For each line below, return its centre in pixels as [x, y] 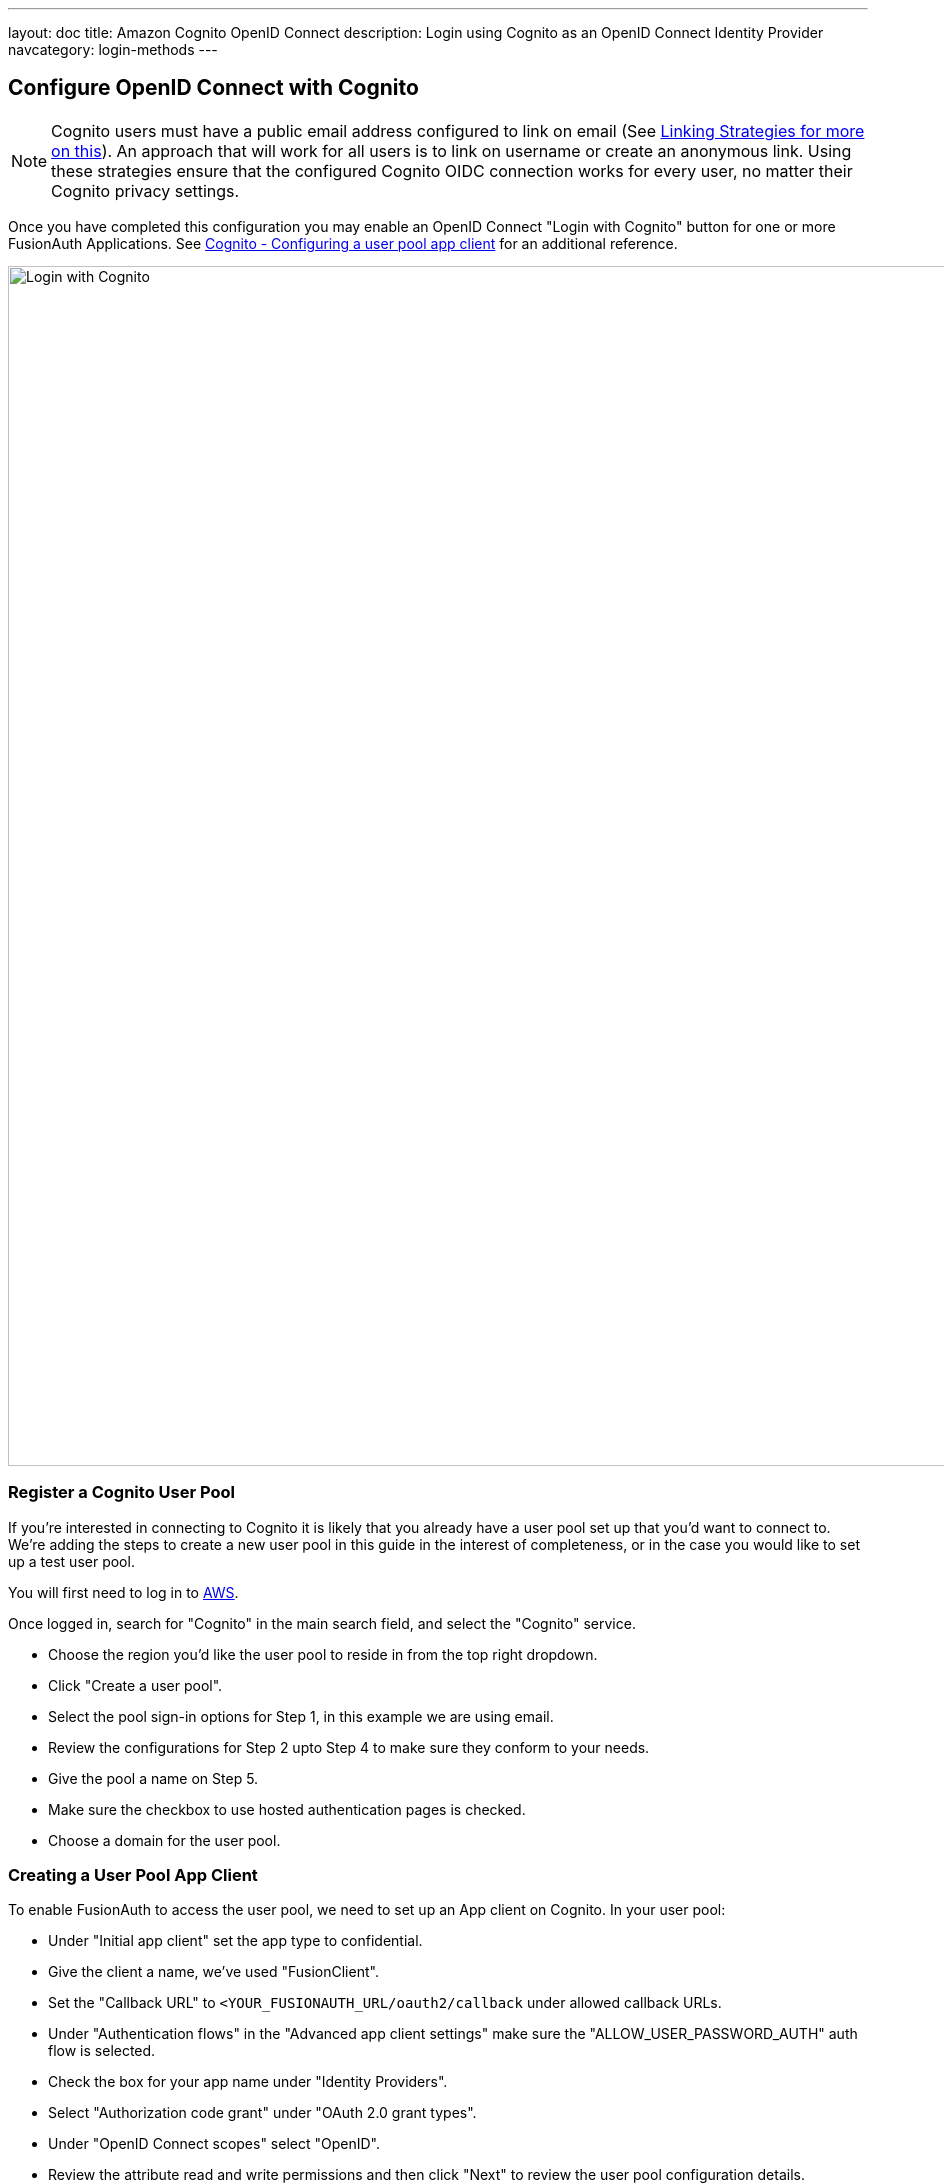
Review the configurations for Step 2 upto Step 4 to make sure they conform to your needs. [349, 1747]
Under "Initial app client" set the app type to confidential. [235, 1941]
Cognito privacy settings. [145, 190]
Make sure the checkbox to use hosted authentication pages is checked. [287, 1809]
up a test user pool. [71, 1561]
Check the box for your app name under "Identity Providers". [248, 2082]
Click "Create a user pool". [135, 1685]
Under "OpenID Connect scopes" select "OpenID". [214, 2144]
